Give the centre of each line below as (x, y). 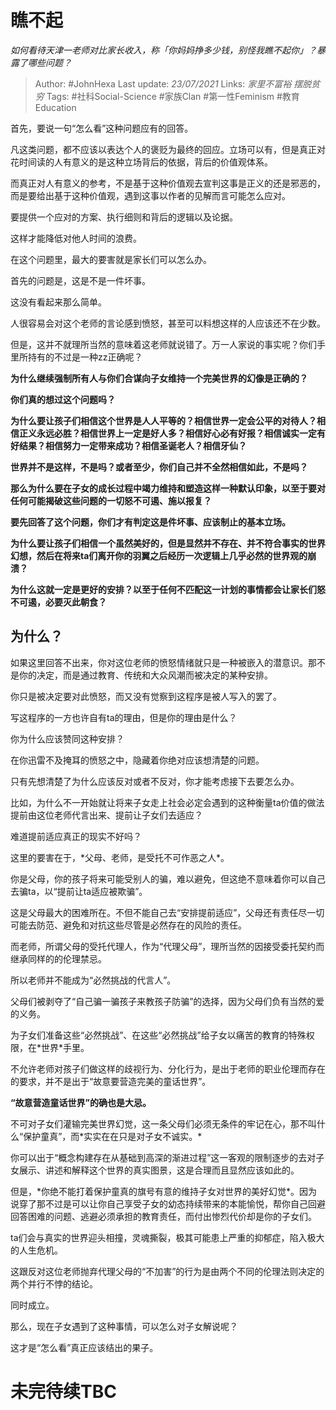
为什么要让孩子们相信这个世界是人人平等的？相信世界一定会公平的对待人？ (163, 420)
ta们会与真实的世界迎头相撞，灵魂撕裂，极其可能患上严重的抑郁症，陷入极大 (167, 1237)
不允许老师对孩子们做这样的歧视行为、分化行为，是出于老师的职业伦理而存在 (168, 1068)
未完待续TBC (63, 1391)
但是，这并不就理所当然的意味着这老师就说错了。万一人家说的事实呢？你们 (163, 344)
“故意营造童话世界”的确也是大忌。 (81, 1102)
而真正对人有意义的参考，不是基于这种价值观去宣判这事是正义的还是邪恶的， (168, 183)
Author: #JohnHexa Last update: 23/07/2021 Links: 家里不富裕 (163, 83)
